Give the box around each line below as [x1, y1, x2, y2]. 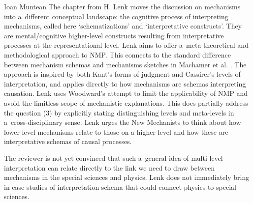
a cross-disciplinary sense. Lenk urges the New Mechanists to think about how [4, 117, 241, 127]
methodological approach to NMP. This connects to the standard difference [4, 49, 231, 59]
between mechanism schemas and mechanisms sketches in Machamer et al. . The [4, 59, 247, 69]
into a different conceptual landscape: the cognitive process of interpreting [4, 11, 228, 21]
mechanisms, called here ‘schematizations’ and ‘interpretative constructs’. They [4, 21, 242, 31]
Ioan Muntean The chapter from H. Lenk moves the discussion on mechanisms [4, 1, 241, 11]
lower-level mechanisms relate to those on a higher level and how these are [4, 126, 228, 137]
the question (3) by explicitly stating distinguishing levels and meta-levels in [4, 107, 234, 117]
